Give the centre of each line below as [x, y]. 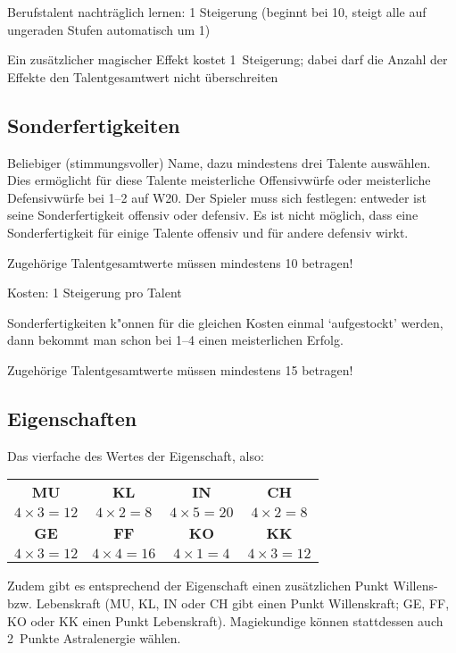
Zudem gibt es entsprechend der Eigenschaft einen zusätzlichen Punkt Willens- [223, 586]
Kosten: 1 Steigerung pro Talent [95, 293]
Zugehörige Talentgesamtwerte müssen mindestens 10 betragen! [180, 262]
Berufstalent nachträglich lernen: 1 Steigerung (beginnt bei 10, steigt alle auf [217, 12]
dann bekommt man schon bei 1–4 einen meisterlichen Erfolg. [175, 340]
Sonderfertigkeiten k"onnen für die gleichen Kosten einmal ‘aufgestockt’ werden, [225, 322]
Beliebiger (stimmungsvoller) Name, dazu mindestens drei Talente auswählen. [219, 162]
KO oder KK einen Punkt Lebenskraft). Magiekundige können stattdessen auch [225, 620]
